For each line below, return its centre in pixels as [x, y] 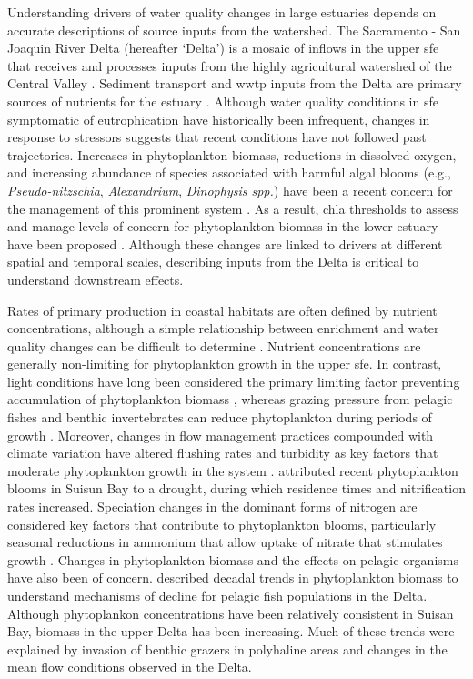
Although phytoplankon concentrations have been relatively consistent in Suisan [231, 613]
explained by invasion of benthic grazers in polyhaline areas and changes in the [227, 649]
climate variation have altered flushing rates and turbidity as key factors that [223, 453]
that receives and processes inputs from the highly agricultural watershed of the [230, 65]
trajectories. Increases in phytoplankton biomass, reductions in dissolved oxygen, [232, 154]
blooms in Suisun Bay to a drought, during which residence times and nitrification [236, 488]
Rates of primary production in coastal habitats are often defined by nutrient [222, 310]
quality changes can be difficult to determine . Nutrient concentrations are [214, 345]
